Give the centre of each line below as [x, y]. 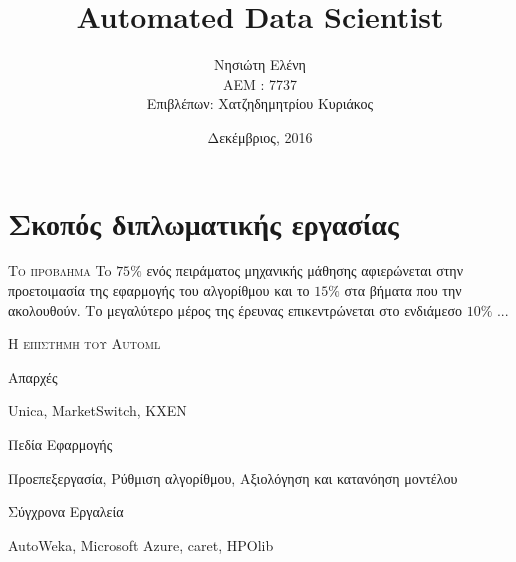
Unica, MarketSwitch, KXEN [97, 410]
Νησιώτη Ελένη [260, 64]
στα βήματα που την [403, 290]
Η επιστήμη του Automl [84, 343]
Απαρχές [33, 376]
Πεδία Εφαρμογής [60, 444]
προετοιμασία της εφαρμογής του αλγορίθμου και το [159, 290]
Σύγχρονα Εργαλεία [66, 511]
